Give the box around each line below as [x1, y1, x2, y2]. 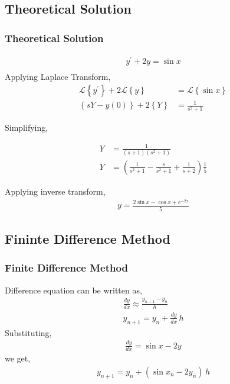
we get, [5, 352, 31, 364]
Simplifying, [5, 121, 48, 134]
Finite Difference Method [5, 260, 128, 275]
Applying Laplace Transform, [5, 70, 111, 83]
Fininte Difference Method [5, 230, 170, 248]
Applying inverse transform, [5, 185, 106, 197]
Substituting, [5, 326, 52, 338]
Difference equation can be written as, [5, 283, 142, 296]
